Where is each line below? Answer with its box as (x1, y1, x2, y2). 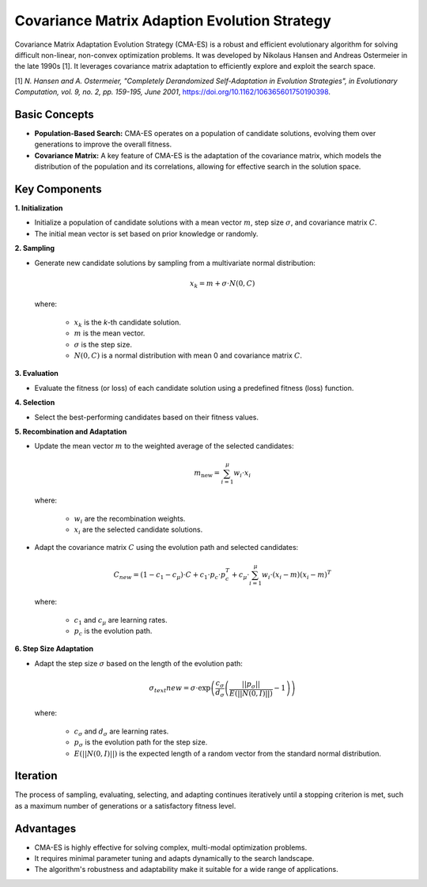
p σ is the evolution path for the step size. (74, 737, 208, 749)
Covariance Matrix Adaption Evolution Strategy (14, 12, 331, 29)
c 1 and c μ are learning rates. (74, 615, 168, 627)
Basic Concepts (14, 108, 94, 121)
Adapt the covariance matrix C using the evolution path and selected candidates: (34, 543, 299, 552)
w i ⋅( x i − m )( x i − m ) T (261, 568, 332, 581)
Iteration (14, 769, 58, 783)
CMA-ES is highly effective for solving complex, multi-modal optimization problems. (34, 843, 308, 852)
